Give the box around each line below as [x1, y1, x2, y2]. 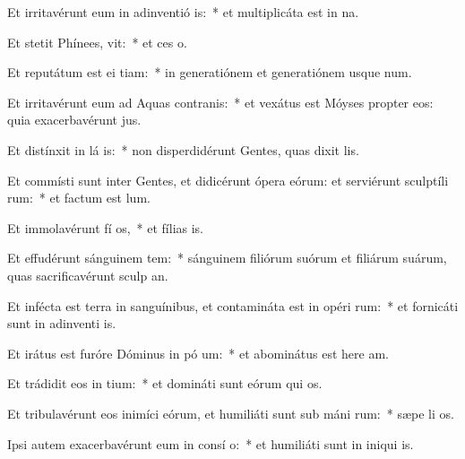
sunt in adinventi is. [7, 314, 116, 333]
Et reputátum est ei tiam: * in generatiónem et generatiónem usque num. [7, 63, 412, 82]
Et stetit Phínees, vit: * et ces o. [7, 32, 187, 51]
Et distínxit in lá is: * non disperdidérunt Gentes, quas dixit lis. [7, 140, 359, 159]
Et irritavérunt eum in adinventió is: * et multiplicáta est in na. [7, 3, 359, 21]
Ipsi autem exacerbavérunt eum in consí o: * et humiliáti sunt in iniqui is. [7, 434, 414, 453]
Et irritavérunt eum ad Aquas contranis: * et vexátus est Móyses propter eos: [7, 92, 434, 111]
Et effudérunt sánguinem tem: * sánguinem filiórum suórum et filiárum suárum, [7, 248, 447, 267]
